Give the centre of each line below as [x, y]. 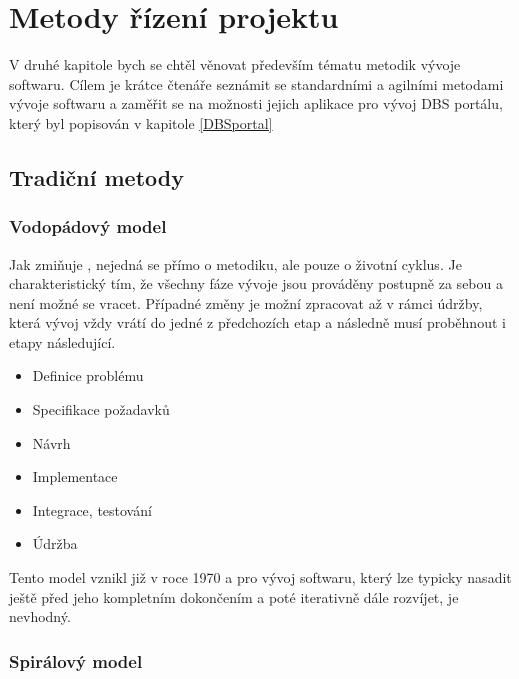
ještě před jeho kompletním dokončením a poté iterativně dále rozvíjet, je [234, 596]
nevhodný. [40, 616]
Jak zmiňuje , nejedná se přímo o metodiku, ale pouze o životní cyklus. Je [235, 263]
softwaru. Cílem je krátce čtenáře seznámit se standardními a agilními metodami [256, 83]
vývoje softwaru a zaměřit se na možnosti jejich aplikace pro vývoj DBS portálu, [256, 103]
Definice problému [88, 375]
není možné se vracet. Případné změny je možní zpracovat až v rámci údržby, [246, 302]
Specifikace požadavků [101, 409]
